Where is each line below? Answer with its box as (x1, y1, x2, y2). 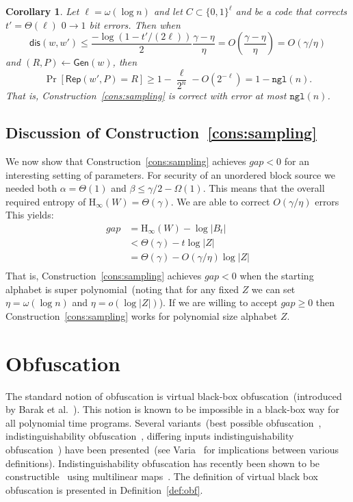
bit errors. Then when (89, 17, 181, 32)
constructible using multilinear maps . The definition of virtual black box (5, 469, 318, 484)
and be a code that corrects (235, 4, 348, 18)
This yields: (5, 208, 54, 222)
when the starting (239, 268, 314, 283)
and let (153, 4, 183, 18)
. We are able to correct (170, 194, 270, 208)
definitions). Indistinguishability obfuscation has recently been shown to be (5, 455, 320, 470)
